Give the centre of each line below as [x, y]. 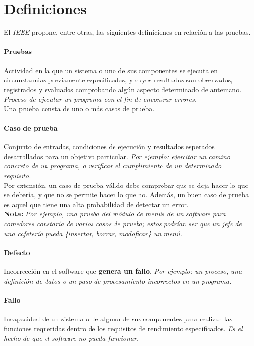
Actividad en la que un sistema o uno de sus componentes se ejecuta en [111, 70]
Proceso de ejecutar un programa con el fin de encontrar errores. [101, 99]
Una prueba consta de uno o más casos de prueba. [79, 108]
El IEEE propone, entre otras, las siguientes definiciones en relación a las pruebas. [127, 32]
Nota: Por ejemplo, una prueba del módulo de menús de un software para [115, 214]
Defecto [17, 252]
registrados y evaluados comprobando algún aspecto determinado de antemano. [123, 89]
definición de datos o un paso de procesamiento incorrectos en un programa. [118, 280]
